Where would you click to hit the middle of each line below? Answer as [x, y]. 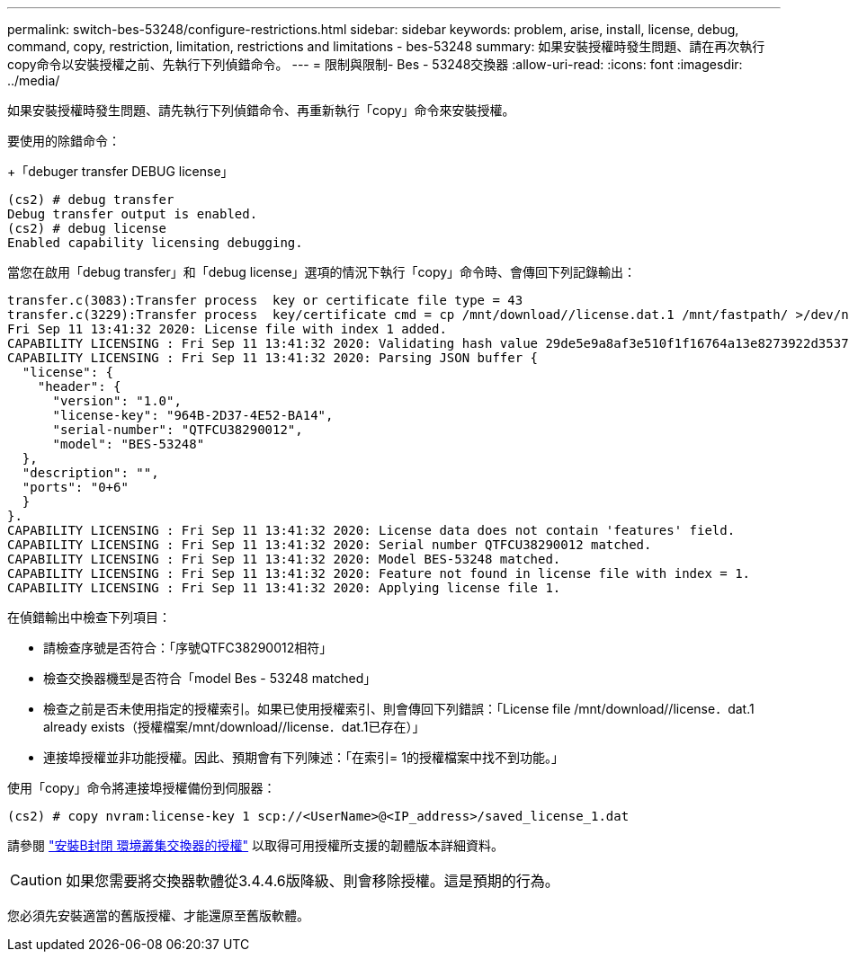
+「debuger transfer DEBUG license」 [121, 171]
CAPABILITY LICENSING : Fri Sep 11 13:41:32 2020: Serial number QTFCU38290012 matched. [330, 545]
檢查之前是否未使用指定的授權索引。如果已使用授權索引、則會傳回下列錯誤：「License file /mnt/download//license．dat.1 [399, 709]
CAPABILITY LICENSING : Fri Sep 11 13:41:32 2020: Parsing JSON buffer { [273, 358]
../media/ [34, 80]
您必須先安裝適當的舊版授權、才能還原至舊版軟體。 [158, 915]
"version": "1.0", [117, 401]
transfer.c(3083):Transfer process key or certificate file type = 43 [265, 300]
